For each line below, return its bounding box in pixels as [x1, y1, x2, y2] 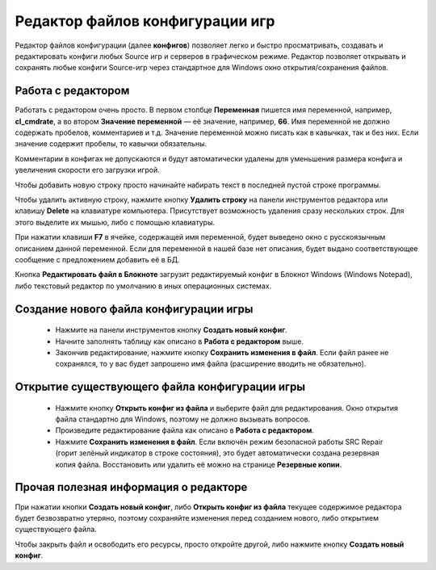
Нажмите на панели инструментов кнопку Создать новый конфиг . [55, 325, 288, 335]
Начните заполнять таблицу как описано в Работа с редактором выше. [55, 336, 304, 346]
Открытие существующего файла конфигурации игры [15, 380, 306, 394]
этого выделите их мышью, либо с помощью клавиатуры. [15, 217, 216, 227]
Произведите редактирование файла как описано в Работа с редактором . [55, 425, 315, 435]
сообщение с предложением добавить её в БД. [15, 254, 180, 264]
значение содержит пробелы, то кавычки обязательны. [15, 139, 208, 149]
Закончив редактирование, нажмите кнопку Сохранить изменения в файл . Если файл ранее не [55, 347, 389, 357]
